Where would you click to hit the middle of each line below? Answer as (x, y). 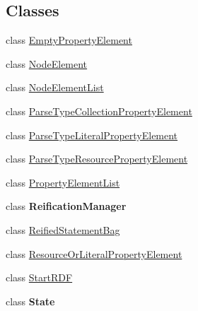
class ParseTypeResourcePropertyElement (97, 159)
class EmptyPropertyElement (69, 40)
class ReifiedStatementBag (63, 229)
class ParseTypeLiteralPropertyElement (92, 135)
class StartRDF (39, 277)
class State (30, 301)
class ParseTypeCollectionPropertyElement (99, 111)
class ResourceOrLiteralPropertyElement (94, 253)
